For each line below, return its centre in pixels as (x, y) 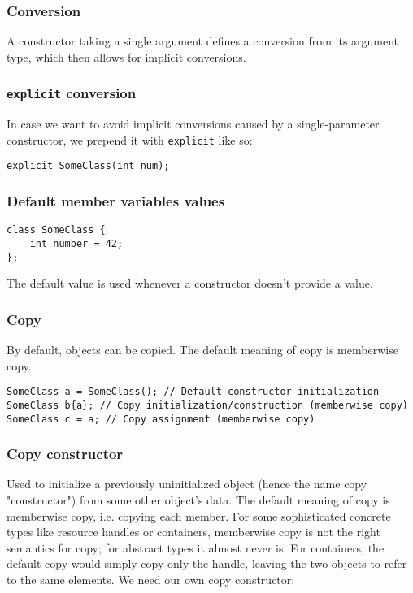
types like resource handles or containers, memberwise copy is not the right (193, 532)
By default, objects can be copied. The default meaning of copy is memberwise (202, 350)
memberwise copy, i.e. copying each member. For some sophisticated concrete (199, 515)
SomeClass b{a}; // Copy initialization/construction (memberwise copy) (207, 405)
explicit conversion (72, 93)
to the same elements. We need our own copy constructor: (151, 580)
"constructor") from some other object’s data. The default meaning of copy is (198, 500)
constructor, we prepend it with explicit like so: (130, 139)
